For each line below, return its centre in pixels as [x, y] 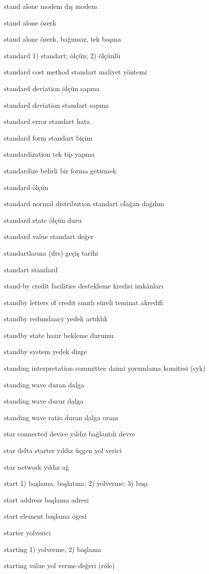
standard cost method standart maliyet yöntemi [75, 72]
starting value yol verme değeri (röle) [59, 565]
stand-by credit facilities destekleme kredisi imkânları [84, 286]
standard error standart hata [47, 121]
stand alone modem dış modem [51, 6]
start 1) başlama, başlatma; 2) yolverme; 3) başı [76, 483]
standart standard [31, 269]
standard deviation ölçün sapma [52, 88]
